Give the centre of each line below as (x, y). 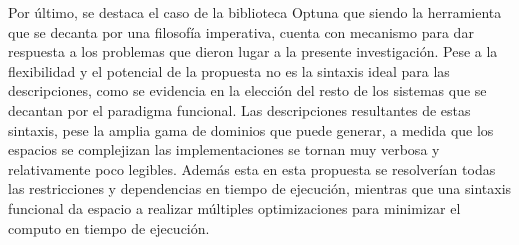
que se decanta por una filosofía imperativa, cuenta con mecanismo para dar (241, 31)
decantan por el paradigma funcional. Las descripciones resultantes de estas (239, 109)
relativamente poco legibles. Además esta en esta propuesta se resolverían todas (252, 168)
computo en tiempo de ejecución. (109, 227)
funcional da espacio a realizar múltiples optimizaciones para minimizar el (234, 207)
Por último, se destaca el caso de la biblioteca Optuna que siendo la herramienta (255, 12)
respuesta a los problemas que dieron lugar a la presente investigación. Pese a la (253, 51)
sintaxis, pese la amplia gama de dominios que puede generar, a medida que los (251, 129)
